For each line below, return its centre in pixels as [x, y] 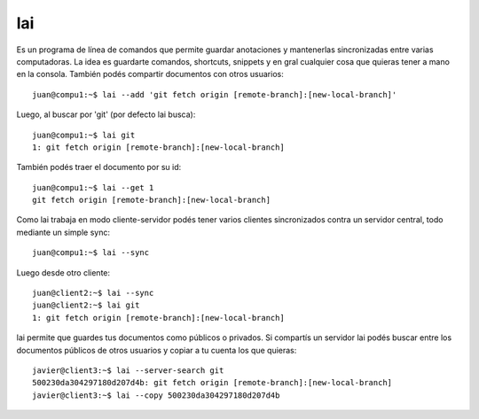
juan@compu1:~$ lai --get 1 [93, 187]
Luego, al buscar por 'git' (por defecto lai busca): [106, 114]
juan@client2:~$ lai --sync [93, 293]
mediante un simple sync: [63, 232]
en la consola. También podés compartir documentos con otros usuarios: [150, 74]
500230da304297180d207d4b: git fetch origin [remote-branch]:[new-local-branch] [212, 383]
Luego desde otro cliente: [63, 272]
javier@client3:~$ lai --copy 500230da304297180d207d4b [156, 395]
